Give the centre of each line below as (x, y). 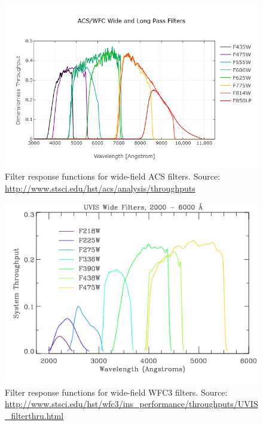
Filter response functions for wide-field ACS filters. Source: (113, 176)
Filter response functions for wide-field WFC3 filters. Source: (116, 392)
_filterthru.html (34, 415)
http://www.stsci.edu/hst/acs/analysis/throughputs (100, 188)
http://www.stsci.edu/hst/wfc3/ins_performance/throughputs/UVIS (131, 404)
